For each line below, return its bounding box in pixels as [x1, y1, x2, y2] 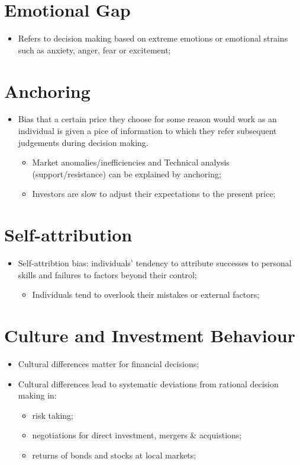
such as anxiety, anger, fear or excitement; [18, 43, 171, 56]
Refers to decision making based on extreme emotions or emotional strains [18, 32, 288, 44]
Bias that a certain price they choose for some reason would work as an [18, 113, 277, 125]
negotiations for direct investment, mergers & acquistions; [32, 429, 242, 441]
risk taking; [32, 409, 73, 421]
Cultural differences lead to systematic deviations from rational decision [18, 377, 279, 390]
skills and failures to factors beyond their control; [18, 268, 197, 281]
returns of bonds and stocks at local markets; [32, 449, 196, 461]
